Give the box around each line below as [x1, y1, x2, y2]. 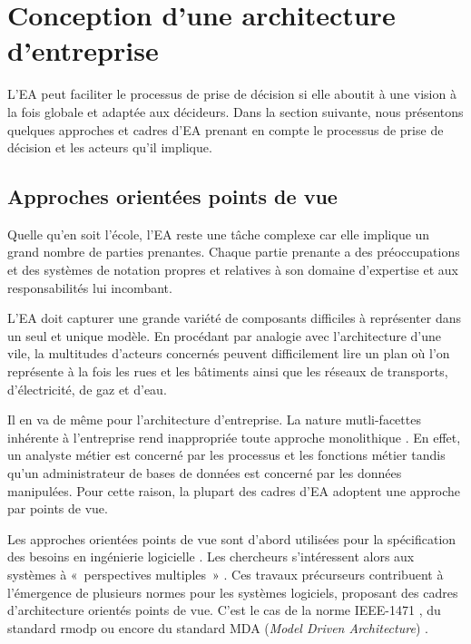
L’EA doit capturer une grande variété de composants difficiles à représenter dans [7, 308, 461, 327]
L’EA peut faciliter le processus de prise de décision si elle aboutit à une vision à [7, 84, 456, 103]
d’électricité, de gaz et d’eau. [7, 379, 167, 398]
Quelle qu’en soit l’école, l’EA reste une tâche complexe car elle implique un [7, 224, 430, 243]
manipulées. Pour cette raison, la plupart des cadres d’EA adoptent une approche [7, 481, 461, 500]
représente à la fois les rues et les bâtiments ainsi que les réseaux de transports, [7, 362, 448, 381]
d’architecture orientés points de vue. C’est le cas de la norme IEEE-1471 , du [7, 600, 441, 620]
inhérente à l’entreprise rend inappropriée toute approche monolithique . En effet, [7, 427, 461, 446]
